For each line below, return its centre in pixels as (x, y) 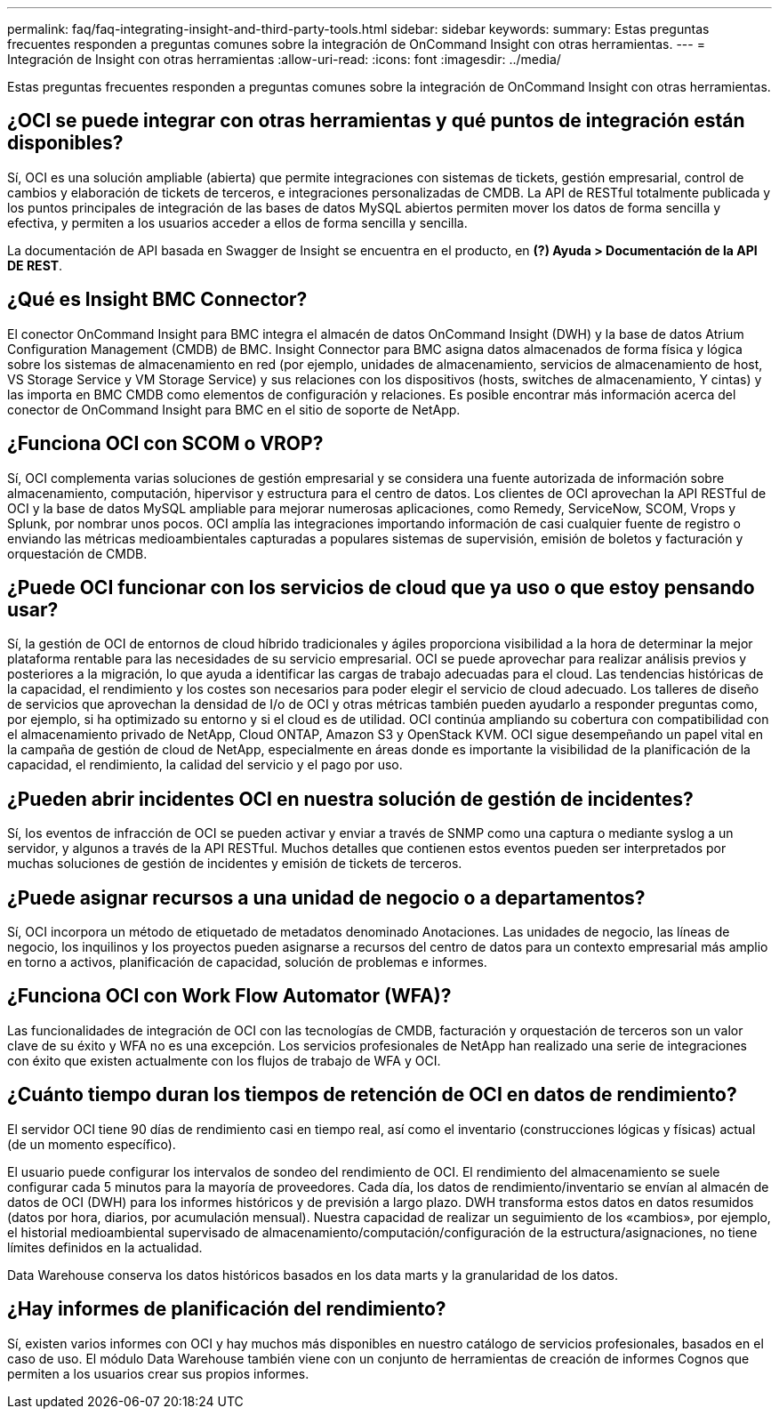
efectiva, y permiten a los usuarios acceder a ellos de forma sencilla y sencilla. (237, 222)
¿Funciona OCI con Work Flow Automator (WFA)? (229, 996)
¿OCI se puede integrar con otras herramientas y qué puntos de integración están (376, 121)
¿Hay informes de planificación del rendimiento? (227, 1309)
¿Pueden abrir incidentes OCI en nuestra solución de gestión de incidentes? (350, 799)
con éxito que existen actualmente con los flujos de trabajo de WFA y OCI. (224, 1060)
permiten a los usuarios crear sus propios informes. (158, 1373)
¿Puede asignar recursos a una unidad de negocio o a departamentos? (326, 897)
